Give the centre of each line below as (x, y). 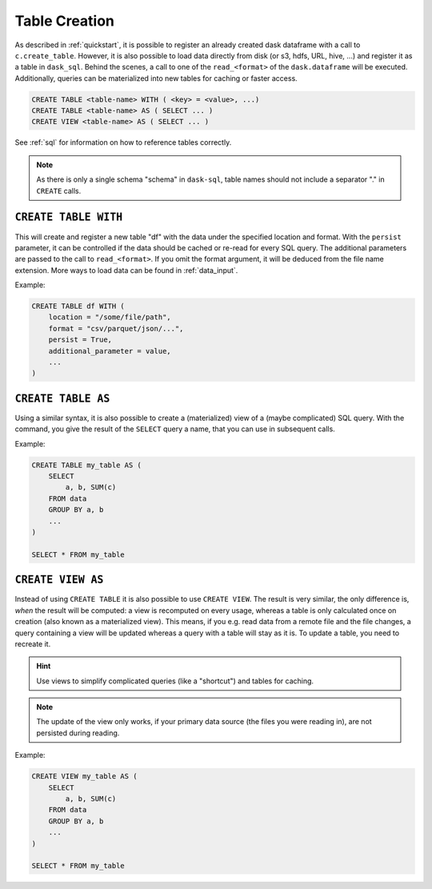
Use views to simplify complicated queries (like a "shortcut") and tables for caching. (175, 681)
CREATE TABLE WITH (69, 217)
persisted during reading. (78, 733)
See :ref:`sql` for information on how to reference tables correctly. (123, 142)
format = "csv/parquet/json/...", (116, 328)
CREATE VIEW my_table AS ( (84, 777)
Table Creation (65, 21)
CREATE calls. (59, 190)
